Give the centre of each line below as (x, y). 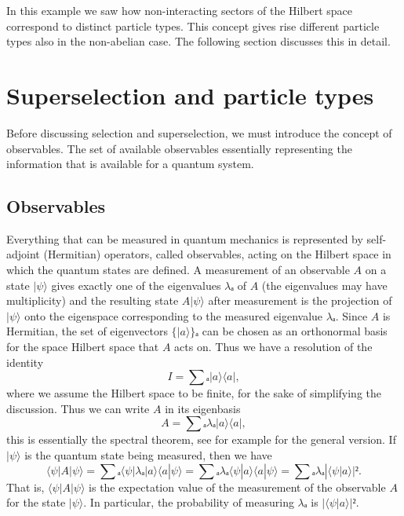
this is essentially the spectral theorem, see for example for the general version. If (201, 439)
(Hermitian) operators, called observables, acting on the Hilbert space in (217, 254)
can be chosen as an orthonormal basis (295, 331)
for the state (36, 502)
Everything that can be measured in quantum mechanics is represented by (185, 238)
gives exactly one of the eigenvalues (136, 285)
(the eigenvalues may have (324, 285)
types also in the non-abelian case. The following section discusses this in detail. (198, 41)
